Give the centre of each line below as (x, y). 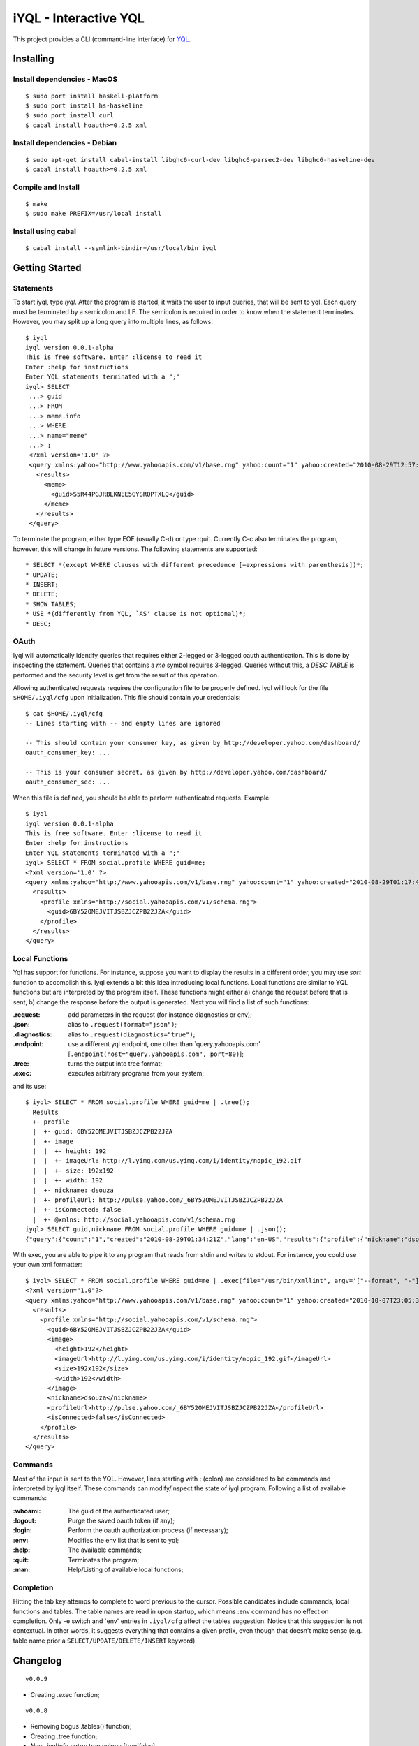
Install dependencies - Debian (65, 143)
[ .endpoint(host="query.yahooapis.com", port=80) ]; (156, 1054)
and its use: (30, 1086)
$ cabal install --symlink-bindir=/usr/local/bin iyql (121, 248)
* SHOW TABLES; (51, 604)
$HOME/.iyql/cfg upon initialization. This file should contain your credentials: (127, 698)
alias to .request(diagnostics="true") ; (132, 1034)
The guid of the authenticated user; (119, 1511)
